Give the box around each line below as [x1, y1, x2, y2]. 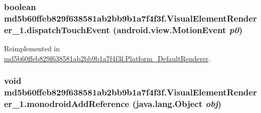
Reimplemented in [4, 43, 60, 54]
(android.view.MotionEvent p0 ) [113, 23, 243, 36]
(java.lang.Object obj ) [132, 97, 222, 110]
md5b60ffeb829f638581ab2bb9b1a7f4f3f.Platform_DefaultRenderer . [4, 53, 211, 63]
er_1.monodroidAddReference [4, 97, 129, 110]
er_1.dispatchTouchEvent [4, 23, 110, 36]
